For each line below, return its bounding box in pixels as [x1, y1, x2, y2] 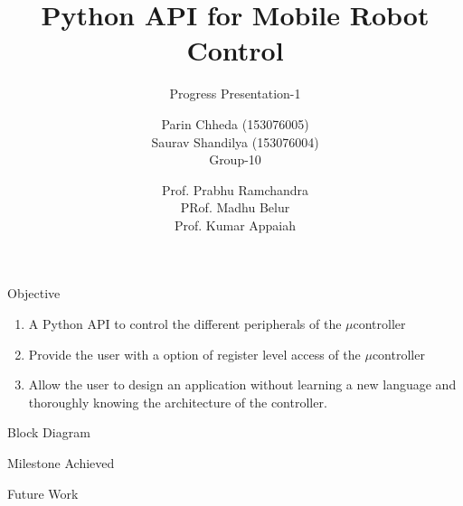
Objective [7, 284, 61, 303]
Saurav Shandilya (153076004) [151, 132, 319, 151]
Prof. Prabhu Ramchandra [161, 180, 309, 199]
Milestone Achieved [7, 454, 115, 473]
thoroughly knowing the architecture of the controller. [28, 392, 327, 411]
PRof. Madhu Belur [180, 198, 290, 217]
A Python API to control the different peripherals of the [28, 314, 342, 333]
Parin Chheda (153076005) [161, 114, 309, 133]
